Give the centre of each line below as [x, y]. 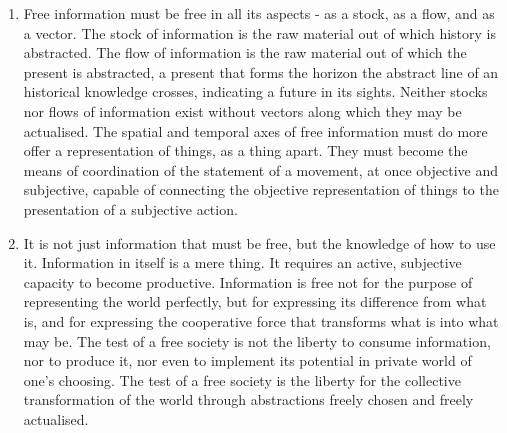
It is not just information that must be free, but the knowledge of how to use [259, 242]
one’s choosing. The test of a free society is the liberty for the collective [242, 379]
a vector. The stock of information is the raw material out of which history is [260, 32]
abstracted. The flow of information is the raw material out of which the [245, 52]
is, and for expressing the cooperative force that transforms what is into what [261, 320]
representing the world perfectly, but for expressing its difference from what [255, 301]
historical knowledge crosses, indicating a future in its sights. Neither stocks [255, 91]
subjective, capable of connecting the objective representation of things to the [261, 189]
